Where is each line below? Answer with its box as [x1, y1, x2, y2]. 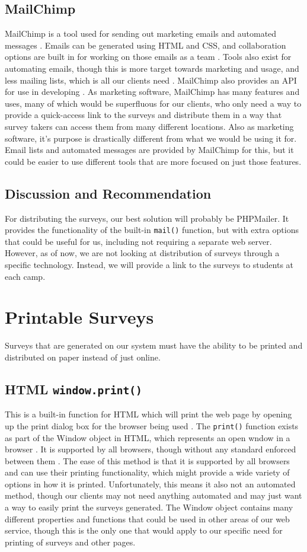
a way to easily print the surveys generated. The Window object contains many [5, 501, 293, 513]
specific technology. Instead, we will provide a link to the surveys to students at [5, 258, 294, 270]
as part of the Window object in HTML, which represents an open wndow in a [5, 431, 290, 443]
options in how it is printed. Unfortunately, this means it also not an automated [5, 477, 296, 490]
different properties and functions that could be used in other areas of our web [5, 512, 290, 525]
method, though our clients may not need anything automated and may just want [5, 489, 302, 502]
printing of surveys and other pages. [5, 535, 136, 548]
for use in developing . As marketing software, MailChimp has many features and [5, 85, 300, 98]
